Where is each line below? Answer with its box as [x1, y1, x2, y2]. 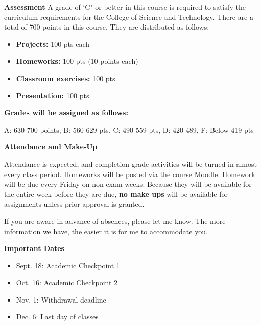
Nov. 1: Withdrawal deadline [16, 294, 106, 305]
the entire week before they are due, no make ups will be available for [4, 188, 228, 199]
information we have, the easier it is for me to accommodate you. [4, 226, 208, 236]
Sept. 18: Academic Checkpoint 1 [16, 260, 120, 270]
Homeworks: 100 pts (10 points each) [16, 56, 138, 66]
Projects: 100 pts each [16, 38, 90, 49]
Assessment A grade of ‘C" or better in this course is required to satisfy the [4, 2, 246, 12]
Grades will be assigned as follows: [4, 107, 128, 118]
